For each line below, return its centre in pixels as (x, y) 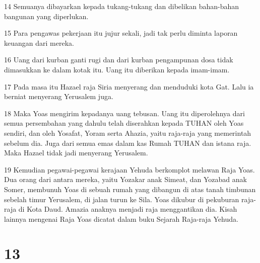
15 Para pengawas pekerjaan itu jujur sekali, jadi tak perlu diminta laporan (121, 33)
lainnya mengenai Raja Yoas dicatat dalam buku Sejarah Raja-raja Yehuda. (121, 218)
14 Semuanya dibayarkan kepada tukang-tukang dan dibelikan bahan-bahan (122, 6)
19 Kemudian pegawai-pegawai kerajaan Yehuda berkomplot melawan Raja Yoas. (129, 169)
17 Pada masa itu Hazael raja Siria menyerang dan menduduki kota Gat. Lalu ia (129, 86)
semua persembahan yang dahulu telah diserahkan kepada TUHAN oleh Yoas (124, 123)
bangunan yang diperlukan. (46, 16)
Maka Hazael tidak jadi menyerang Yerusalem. (76, 153)
